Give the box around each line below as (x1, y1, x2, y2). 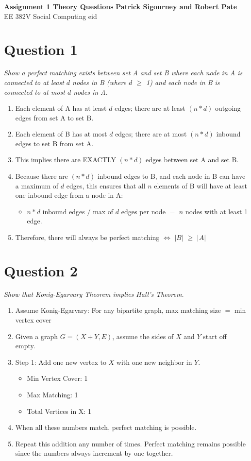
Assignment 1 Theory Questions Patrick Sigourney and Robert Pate (4, 1, 237, 11)
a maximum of (15, 180, 59, 190)
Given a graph (15, 331, 58, 341)
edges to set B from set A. (15, 138, 94, 148)
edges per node (121, 206, 166, 216)
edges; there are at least (115, 103, 185, 113)
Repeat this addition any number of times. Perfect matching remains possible (15, 438, 246, 448)
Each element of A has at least (15, 103, 107, 113)
